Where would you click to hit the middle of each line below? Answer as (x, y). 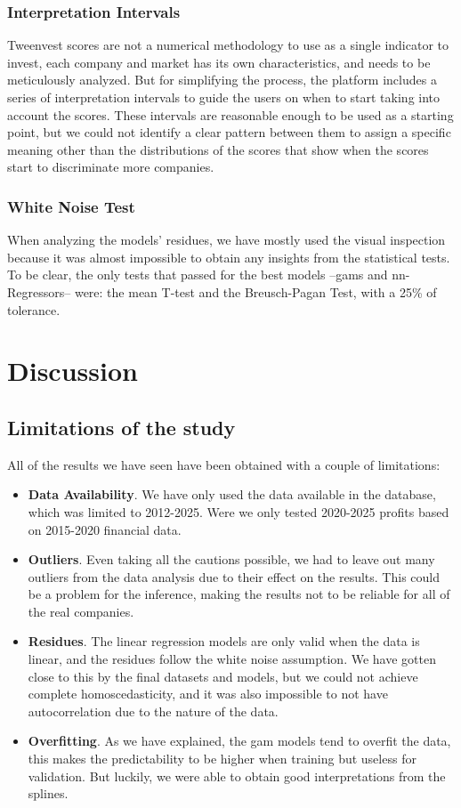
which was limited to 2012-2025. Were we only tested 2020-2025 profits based (239, 511)
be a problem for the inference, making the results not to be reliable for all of (239, 594)
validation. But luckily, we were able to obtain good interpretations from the (237, 776)
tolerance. (34, 309)
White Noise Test (71, 206)
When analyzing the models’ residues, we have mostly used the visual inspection (226, 240)
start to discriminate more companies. (111, 167)
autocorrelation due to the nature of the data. (153, 711)
